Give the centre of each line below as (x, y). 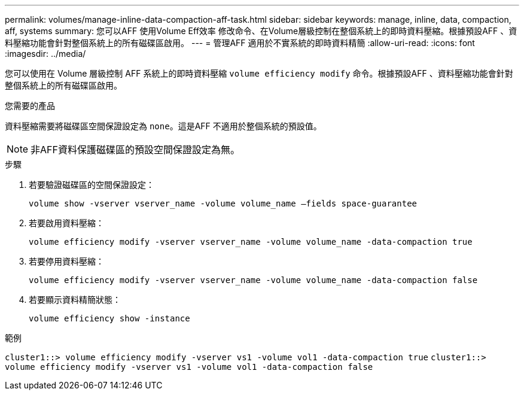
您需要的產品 (30, 106)
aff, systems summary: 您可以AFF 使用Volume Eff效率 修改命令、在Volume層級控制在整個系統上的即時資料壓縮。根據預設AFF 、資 (261, 31)
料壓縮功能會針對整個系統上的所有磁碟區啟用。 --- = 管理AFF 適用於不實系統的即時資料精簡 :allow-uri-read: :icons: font (240, 43)
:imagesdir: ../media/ (45, 54)
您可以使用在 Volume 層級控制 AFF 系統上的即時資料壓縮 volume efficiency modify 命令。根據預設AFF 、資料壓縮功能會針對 (259, 73)
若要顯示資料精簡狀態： (75, 300)
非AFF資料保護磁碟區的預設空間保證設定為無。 (135, 150)
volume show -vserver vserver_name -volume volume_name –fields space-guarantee (223, 203)
